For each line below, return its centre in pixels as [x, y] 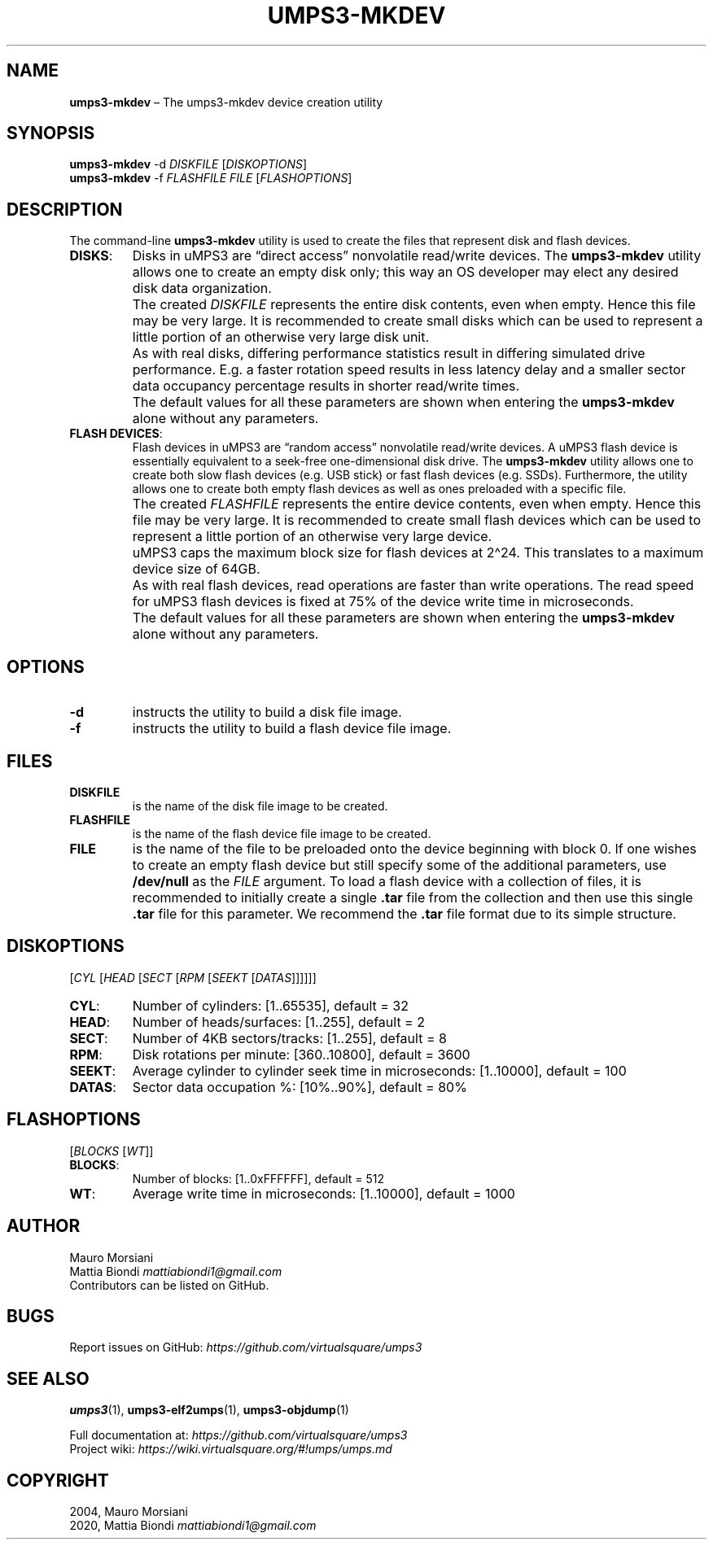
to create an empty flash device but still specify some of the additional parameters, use [399, 865]
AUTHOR [44, 1226]
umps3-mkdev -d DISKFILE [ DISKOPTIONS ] [188, 164]
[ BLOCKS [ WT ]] [112, 1151]
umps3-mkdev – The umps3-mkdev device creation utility [226, 102]
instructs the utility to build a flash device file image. [292, 729]
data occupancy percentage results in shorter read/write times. [326, 386]
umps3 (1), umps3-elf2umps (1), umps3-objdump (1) [209, 1410]
